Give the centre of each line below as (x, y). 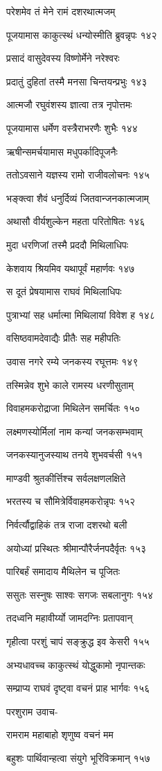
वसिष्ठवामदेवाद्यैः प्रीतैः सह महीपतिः (64, 338)
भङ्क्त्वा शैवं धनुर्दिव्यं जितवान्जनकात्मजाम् (78, 198)
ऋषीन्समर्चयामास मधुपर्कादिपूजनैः (62, 151)
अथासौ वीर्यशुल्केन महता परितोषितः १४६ (76, 221)
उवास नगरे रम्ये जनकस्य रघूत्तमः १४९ (72, 361)
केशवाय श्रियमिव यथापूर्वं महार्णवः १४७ (71, 268)
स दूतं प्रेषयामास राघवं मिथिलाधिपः (64, 291)
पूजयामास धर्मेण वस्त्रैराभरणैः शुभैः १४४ (72, 127)
